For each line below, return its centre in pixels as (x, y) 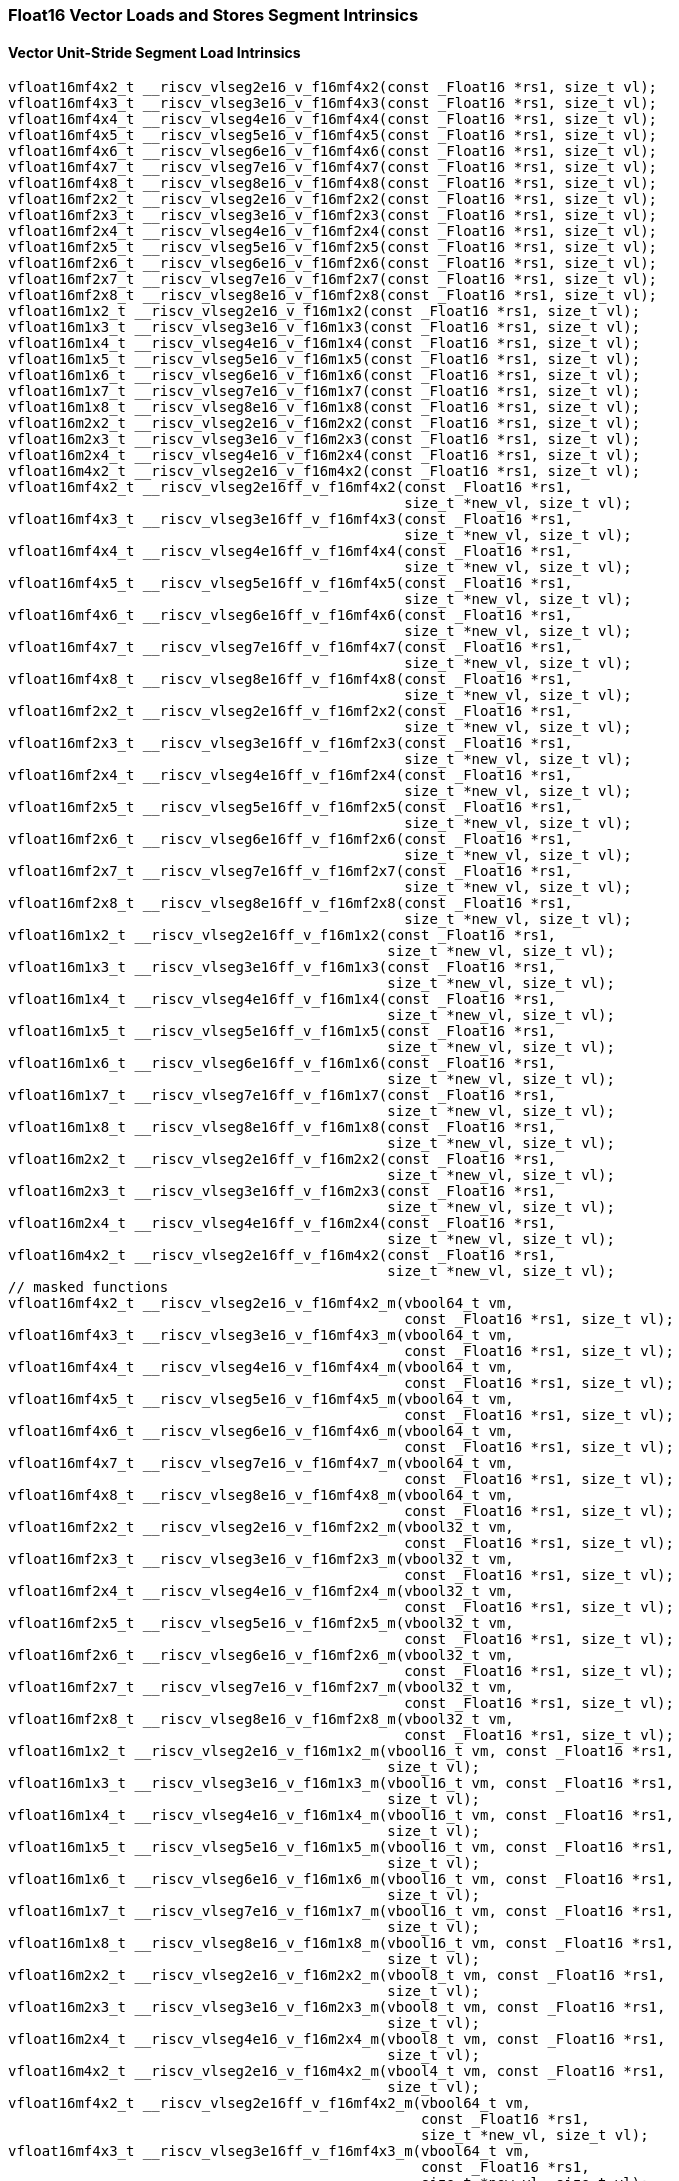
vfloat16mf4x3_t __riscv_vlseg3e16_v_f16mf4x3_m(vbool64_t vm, (261, 1335)
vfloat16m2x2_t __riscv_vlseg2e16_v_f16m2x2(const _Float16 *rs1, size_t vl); (324, 423)
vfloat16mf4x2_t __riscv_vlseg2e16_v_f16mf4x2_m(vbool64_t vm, (261, 1303)
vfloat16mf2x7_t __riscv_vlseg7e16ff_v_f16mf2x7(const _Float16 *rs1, (290, 871)
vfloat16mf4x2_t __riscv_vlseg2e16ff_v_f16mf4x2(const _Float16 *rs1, (290, 487)
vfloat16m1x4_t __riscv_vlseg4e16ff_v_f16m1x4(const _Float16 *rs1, (282, 999)
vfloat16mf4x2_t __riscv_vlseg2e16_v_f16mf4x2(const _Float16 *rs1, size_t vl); (333, 87)
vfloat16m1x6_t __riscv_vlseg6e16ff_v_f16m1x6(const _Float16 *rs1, (282, 1063)
